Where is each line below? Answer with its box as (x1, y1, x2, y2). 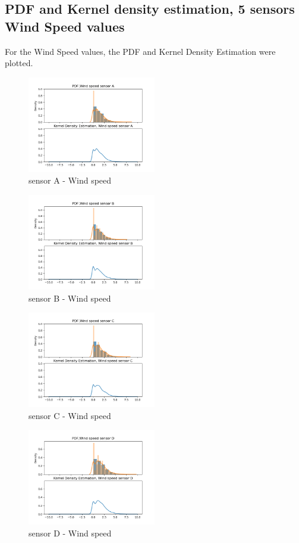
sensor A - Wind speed (29, 174, 112, 187)
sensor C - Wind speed (29, 409, 111, 421)
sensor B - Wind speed (29, 291, 111, 304)
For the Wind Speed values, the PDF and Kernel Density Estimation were (5, 45, 276, 57)
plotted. (5, 57, 33, 69)
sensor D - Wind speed (29, 526, 112, 539)
